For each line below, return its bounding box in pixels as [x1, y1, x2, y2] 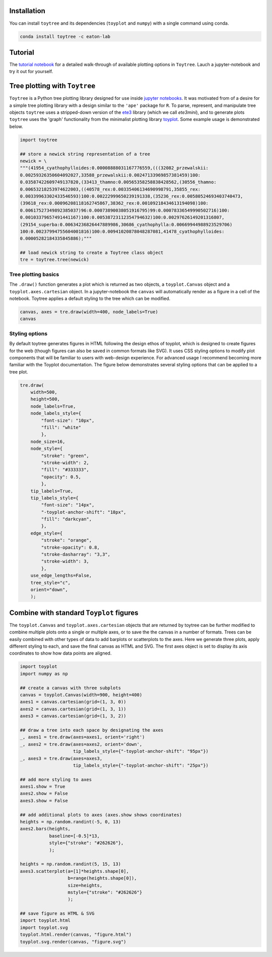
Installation [9, 7, 45, 15]
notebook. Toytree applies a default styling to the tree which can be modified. [9, 295, 171, 301]
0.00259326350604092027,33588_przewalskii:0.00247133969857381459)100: [20, 172, 201, 178]
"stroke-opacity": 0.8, [41, 544, 100, 550]
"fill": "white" [41, 425, 82, 430]
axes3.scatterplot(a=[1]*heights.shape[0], [20, 868, 129, 874]
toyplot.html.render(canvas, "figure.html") [20, 932, 132, 937]
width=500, [30, 390, 57, 395]
